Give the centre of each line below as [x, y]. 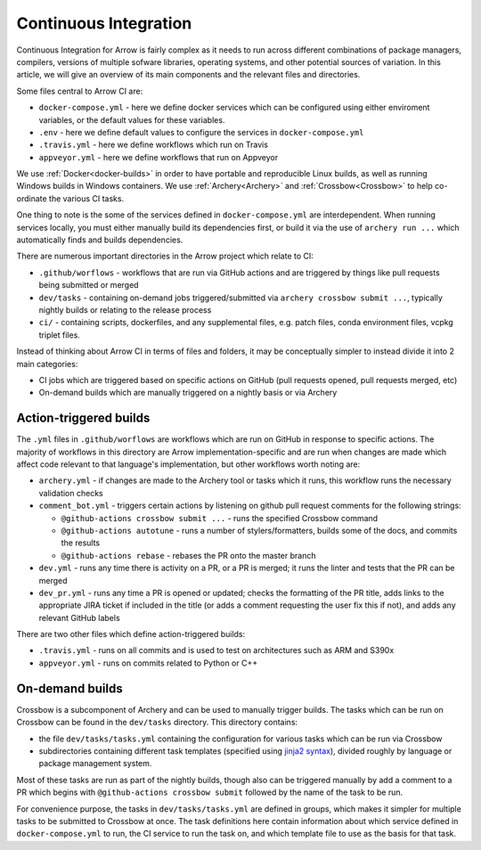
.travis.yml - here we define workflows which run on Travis [154, 145]
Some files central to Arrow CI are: [80, 91]
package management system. [95, 764]
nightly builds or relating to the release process [125, 310]
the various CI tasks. [87, 198]
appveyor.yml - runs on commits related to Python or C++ [148, 663]
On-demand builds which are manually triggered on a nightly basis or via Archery [188, 393]
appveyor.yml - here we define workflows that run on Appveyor [159, 157]
